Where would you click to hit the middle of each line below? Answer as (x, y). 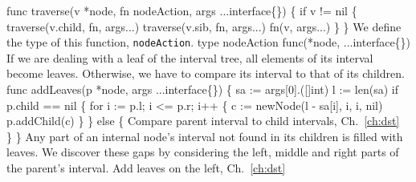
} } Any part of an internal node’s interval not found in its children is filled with (205, 136)
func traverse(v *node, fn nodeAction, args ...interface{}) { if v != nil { (182, 10)
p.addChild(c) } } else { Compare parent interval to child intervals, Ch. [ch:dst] (203, 121)
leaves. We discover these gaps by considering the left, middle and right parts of (203, 152)
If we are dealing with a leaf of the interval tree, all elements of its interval (190, 57)
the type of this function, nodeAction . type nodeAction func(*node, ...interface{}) (209, 42)
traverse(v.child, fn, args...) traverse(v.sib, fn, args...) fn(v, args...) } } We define (204, 26)
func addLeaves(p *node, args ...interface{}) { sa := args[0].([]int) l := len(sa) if (202, 89)
